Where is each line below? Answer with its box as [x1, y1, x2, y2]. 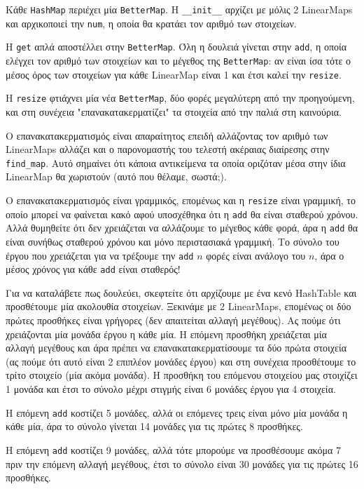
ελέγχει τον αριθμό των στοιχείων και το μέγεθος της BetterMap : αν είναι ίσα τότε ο [6, 53, 351, 67]
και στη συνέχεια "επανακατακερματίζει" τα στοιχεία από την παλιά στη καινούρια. [6, 104, 342, 119]
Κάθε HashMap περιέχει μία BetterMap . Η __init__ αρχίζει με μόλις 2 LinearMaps [6, 2, 353, 16]
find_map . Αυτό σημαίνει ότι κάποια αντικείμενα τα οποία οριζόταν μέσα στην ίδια [6, 155, 346, 170]
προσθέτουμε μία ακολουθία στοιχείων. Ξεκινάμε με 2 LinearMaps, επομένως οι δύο [6, 299, 351, 314]
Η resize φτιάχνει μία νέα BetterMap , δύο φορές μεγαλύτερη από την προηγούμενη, [6, 91, 355, 105]
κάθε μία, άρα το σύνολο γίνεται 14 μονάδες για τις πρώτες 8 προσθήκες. [6, 419, 303, 434]
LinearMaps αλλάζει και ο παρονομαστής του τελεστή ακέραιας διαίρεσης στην [6, 142, 330, 156]
